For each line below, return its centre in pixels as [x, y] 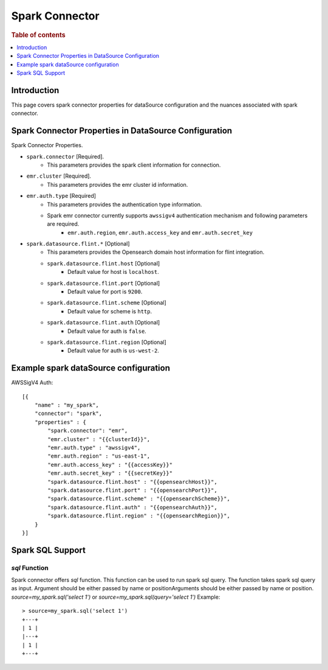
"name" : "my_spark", [67, 405]
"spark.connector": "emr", [88, 431]
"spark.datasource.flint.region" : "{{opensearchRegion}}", [139, 516]
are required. [63, 224]
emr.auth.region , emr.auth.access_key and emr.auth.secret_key [160, 232]
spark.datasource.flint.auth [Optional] [104, 323]
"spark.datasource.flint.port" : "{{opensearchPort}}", [133, 490]
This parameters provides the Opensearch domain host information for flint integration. [155, 252]
